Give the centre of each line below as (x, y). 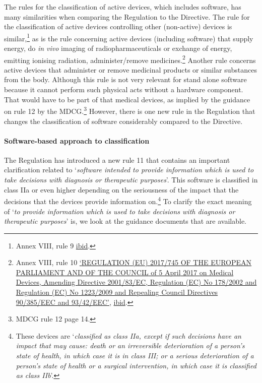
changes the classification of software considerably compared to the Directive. (123, 121)
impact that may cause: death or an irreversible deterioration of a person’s (130, 345)
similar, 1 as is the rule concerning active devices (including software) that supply (129, 37)
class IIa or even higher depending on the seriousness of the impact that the (121, 189)
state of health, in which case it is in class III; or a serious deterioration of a (135, 356)
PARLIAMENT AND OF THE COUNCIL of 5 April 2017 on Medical (125, 272)
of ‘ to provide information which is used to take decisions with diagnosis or (120, 211)
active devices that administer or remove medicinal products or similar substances (131, 69)
